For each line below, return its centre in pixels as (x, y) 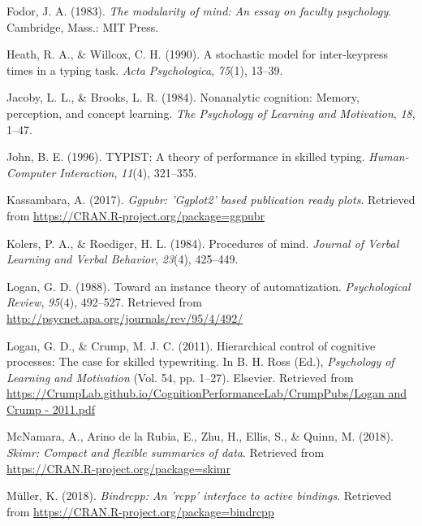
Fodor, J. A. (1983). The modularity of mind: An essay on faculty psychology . (199, 11)
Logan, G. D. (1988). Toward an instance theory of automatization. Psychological (209, 286)
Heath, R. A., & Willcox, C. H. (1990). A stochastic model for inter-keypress (197, 54)
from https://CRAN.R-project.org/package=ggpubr (136, 215)
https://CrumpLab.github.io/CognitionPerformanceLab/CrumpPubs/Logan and (207, 393)
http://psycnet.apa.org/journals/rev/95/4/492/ (125, 317)
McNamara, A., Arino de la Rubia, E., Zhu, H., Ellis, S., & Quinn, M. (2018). (200, 436)
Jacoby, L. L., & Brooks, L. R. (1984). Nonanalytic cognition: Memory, (183, 97)
